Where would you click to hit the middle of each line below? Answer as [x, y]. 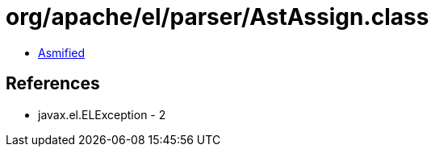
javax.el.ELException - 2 [102, 114]
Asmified [62, 52]
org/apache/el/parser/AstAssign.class [217, 17]
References [53, 84]
